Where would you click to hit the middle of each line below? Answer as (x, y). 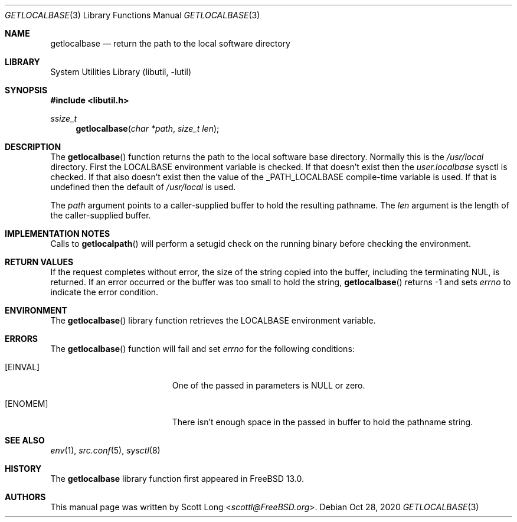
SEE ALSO (25, 440)
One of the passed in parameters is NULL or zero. (269, 385)
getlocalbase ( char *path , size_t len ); (148, 128)
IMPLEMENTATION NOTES (58, 234)
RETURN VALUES (39, 262)
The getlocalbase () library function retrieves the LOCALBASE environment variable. (213, 320)
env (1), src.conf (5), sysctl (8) (105, 450)
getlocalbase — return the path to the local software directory (170, 43)
